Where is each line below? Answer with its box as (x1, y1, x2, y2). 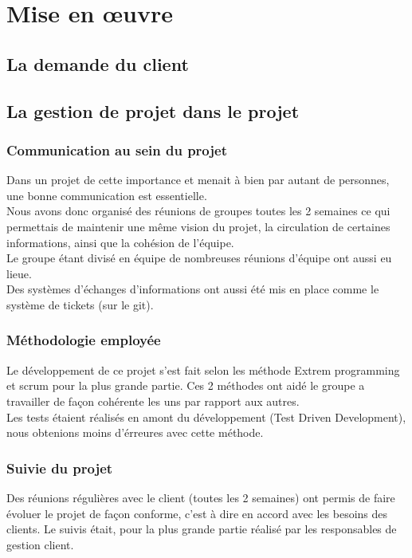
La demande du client (6, 51, 189, 76)
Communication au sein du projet (6, 139, 227, 159)
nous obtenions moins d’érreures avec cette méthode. (6, 424, 264, 441)
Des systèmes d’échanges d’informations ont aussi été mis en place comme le (6, 281, 379, 297)
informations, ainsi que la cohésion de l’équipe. (6, 234, 234, 250)
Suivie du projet (6, 458, 113, 477)
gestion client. (6, 536, 74, 552)
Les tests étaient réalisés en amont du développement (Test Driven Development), (6, 408, 406, 425)
